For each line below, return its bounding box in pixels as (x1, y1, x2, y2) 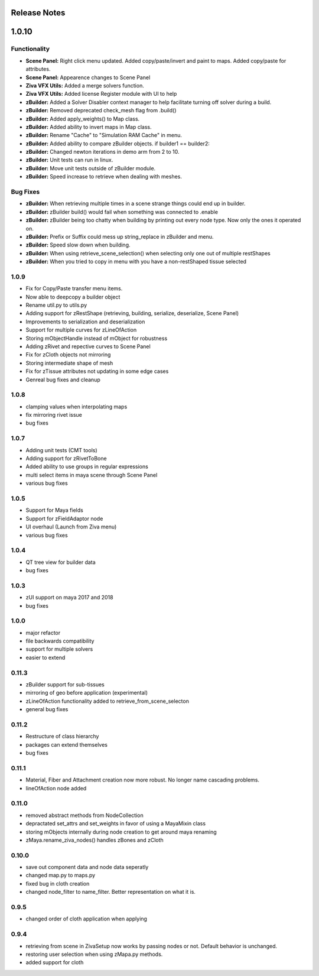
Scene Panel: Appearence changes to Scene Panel (25, 74, 151, 81)
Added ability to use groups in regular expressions (25, 463, 149, 470)
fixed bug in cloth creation (25, 880, 90, 887)
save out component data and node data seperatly (25, 864, 149, 871)
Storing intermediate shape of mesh (25, 359, 113, 367)
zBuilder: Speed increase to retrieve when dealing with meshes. (25, 173, 183, 180)
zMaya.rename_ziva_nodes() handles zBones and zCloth (25, 836, 164, 844)
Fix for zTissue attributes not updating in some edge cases (25, 368, 169, 375)
